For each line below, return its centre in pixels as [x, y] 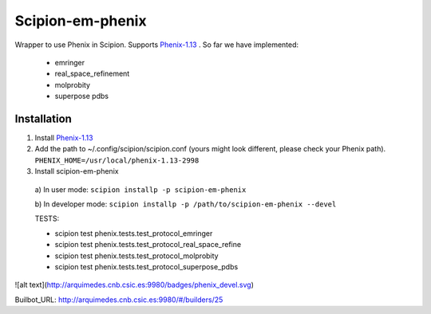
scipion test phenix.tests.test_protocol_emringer [134, 233]
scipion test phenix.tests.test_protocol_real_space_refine [148, 245]
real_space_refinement [92, 74]
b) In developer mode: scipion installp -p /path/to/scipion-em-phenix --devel [186, 204]
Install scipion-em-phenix [77, 171]
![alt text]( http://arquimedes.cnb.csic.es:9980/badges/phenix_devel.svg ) [134, 285]
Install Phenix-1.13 [64, 138]
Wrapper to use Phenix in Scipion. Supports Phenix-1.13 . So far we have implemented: [157, 45]
